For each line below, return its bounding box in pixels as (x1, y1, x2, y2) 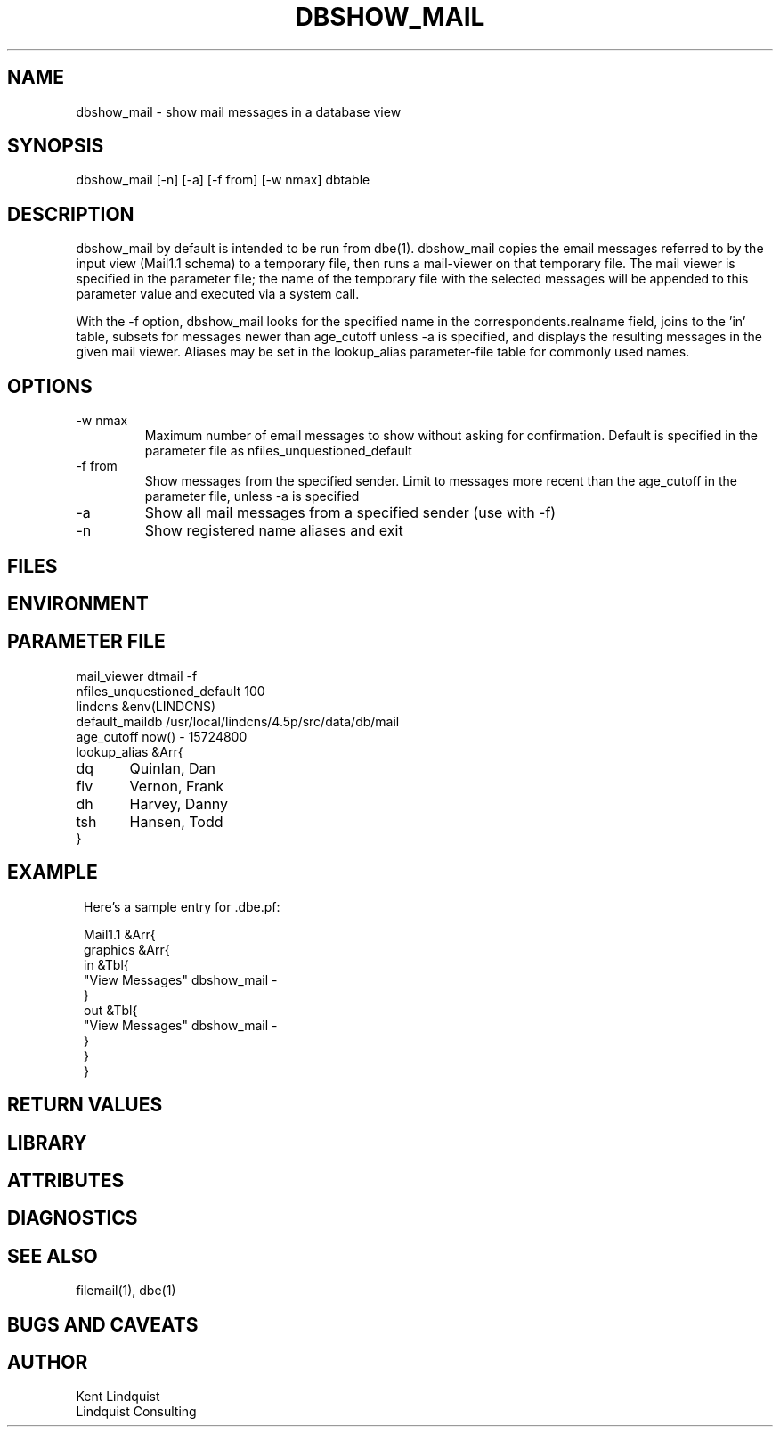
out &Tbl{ (84, 1002, 138, 1018)
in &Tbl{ (84, 956, 129, 972)
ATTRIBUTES (7, 1168, 125, 1192)
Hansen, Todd (129, 812, 223, 831)
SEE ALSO (7, 1244, 98, 1267)
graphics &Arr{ (84, 941, 170, 957)
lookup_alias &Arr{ (76, 743, 183, 759)
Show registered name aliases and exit (144, 521, 403, 540)
